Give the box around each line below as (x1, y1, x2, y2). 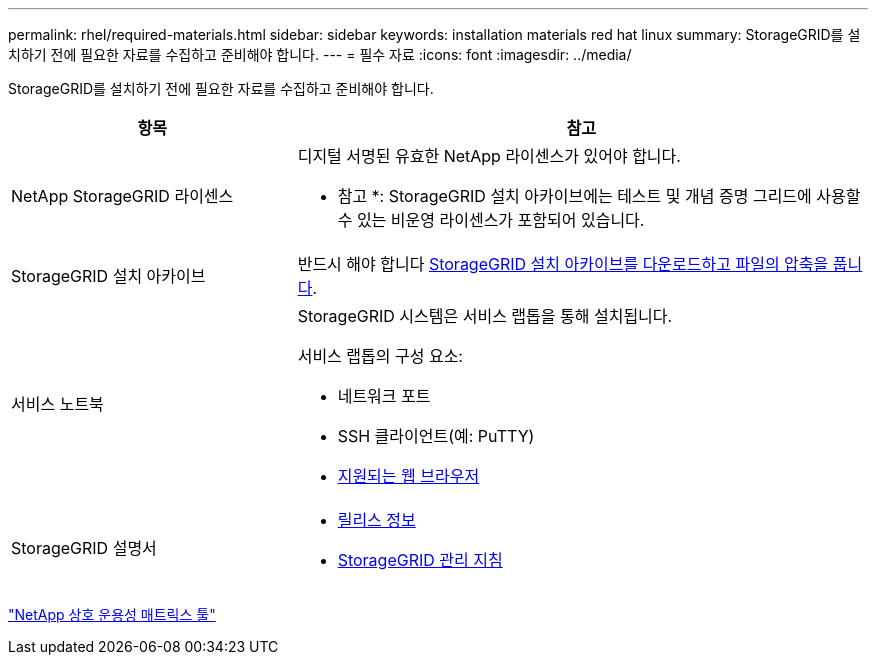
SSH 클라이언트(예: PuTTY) (337, 426, 535, 446)
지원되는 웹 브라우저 (337, 466, 480, 486)
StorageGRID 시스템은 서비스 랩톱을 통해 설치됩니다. (297, 306, 673, 326)
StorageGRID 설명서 (11, 538, 157, 558)
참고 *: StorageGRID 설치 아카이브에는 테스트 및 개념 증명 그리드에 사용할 (337, 186, 861, 206)
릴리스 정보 (337, 510, 416, 530)
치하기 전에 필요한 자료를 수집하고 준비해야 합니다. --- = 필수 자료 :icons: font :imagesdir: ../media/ (8, 46, 632, 63)
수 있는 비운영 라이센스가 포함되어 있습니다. (337, 210, 645, 230)
